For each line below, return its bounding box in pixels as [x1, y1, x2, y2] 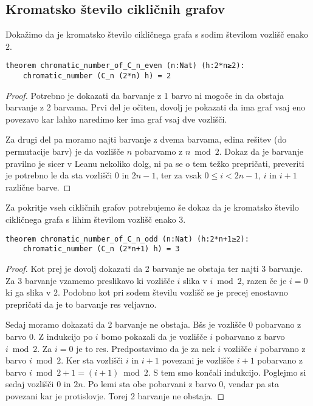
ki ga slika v [5, 286, 51, 299]
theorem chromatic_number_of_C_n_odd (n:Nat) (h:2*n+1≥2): [5, 234, 249, 243]
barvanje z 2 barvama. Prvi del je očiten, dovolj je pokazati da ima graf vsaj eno [5, 101, 306, 113]
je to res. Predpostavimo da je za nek [76, 342, 215, 354]
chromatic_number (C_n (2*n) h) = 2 [22, 72, 171, 81]
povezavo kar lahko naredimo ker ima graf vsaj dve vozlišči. [5, 112, 227, 125]
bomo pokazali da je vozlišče [101, 330, 207, 342]
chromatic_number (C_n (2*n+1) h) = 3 [22, 245, 180, 254]
